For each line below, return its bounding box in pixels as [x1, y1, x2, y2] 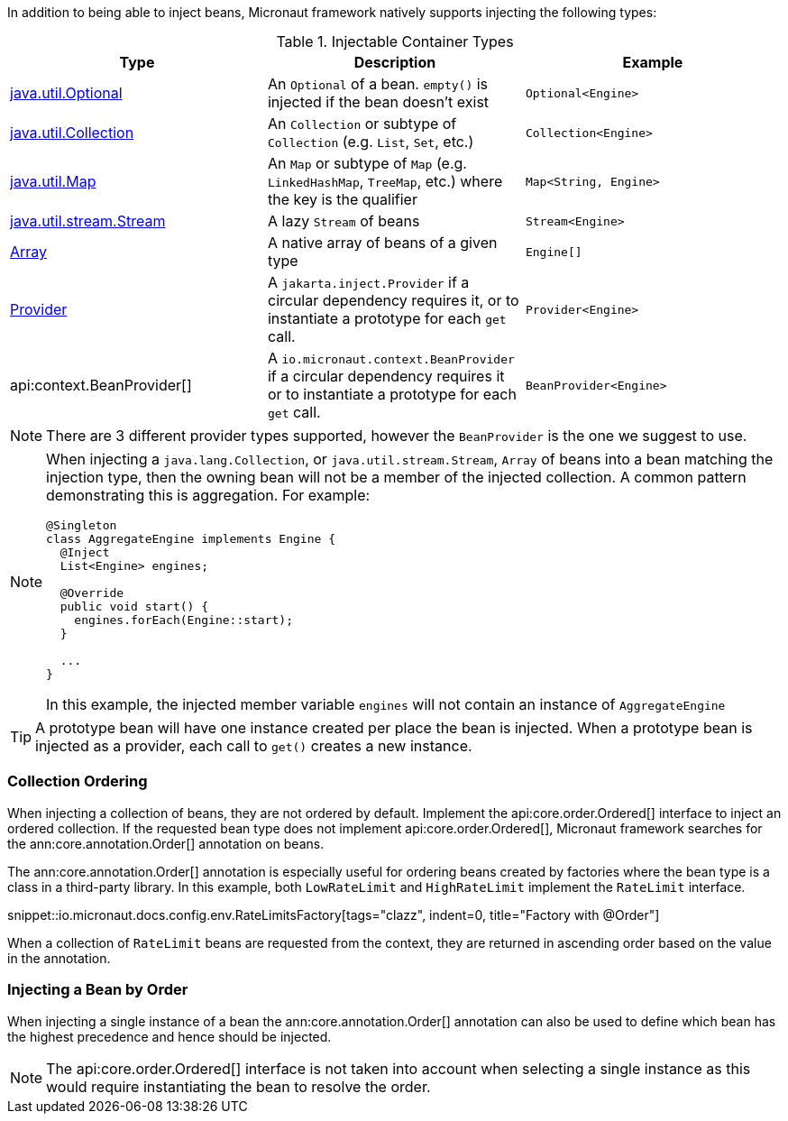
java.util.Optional [10, 84, 123, 102]
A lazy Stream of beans [267, 212, 420, 230]
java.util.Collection [10, 124, 134, 142]
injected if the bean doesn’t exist [267, 93, 490, 111]
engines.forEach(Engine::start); [74, 613, 293, 627]
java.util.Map [10, 172, 96, 190]
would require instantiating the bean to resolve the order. [46, 1077, 431, 1096]
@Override [60, 586, 124, 600]
